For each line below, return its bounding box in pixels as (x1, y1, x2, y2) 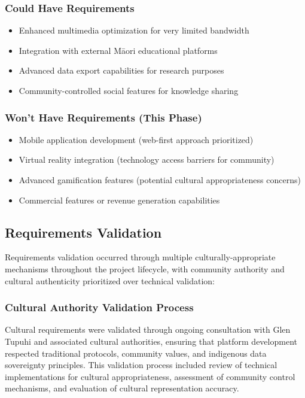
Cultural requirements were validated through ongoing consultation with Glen (5, 323, 291, 336)
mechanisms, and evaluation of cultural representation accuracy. (5, 382, 239, 394)
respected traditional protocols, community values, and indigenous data (5, 347, 267, 359)
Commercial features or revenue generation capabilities (19, 193, 220, 206)
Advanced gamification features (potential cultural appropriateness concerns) (19, 174, 301, 186)
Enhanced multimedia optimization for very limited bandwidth (19, 24, 249, 37)
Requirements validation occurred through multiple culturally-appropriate (5, 251, 276, 263)
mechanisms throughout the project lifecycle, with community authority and (5, 262, 285, 275)
